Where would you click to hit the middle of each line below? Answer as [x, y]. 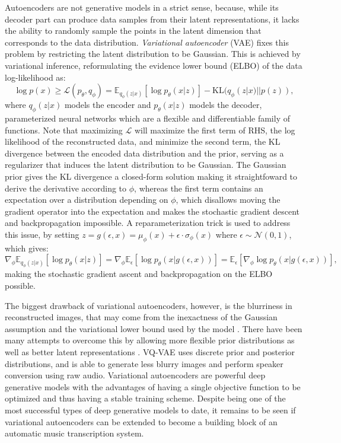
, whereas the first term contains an [199, 188]
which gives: [27, 248]
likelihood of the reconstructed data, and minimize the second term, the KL [143, 141]
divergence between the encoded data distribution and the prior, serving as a [144, 153]
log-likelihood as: [35, 77]
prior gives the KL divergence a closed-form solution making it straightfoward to [151, 176]
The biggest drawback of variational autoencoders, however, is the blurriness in [149, 305]
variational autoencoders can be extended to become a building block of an [141, 421]
